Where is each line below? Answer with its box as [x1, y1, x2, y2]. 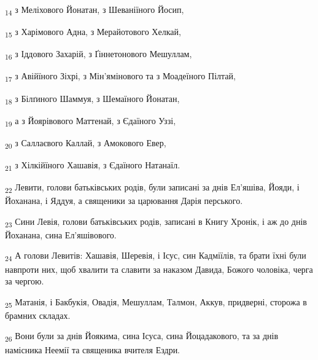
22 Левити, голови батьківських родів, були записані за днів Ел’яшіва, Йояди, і [5, 181, 300, 195]
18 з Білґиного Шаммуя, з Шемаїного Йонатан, [5, 92, 180, 106]
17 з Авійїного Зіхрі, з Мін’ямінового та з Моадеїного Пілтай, [5, 69, 236, 84]
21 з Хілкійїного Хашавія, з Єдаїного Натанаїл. [5, 158, 180, 173]
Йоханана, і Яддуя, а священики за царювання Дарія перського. [5, 194, 243, 207]
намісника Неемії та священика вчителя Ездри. [5, 343, 180, 356]
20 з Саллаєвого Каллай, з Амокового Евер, [5, 136, 166, 151]
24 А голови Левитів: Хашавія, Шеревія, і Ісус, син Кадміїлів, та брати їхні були [5, 249, 306, 264]
